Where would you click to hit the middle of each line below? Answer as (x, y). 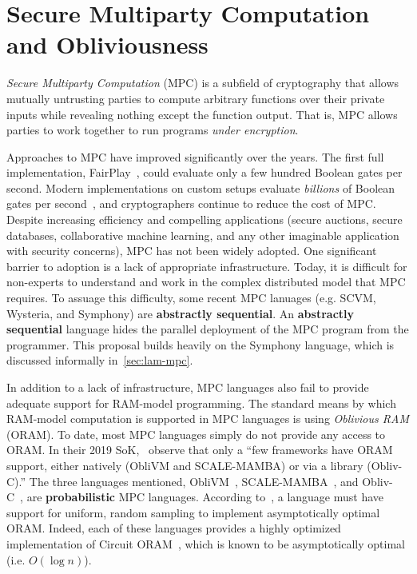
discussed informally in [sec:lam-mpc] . (100, 360)
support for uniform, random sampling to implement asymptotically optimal (193, 512)
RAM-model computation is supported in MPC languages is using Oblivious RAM (208, 419)
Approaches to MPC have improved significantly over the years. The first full (195, 156)
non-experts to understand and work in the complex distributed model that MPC (206, 282)
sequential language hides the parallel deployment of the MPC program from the (208, 329)
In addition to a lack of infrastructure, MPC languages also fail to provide (188, 387)
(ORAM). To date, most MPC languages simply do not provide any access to (196, 434)
